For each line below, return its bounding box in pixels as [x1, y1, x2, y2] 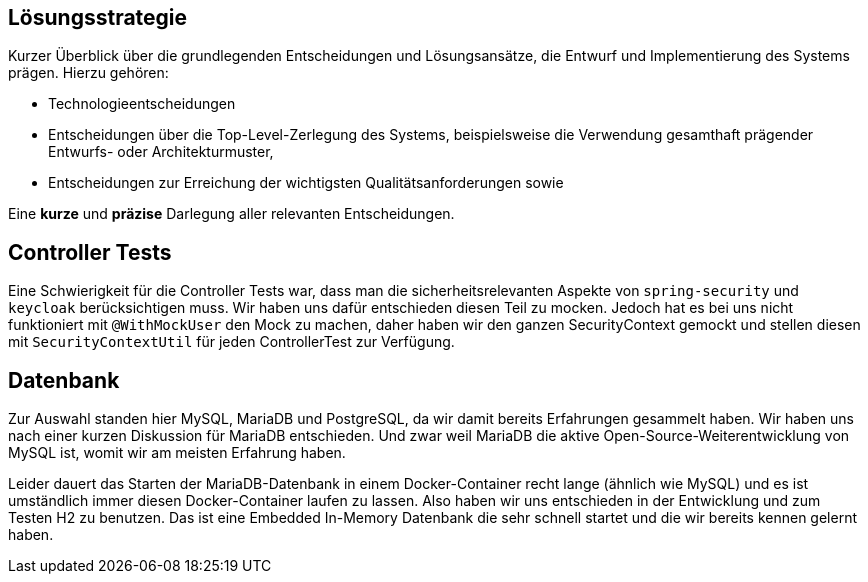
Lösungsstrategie [8, 5, 188, 30]
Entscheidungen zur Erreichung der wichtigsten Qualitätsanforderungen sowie [48, 174, 564, 192]
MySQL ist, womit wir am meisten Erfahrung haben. [8, 444, 346, 462]
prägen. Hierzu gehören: [8, 64, 169, 82]
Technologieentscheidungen [48, 95, 236, 113]
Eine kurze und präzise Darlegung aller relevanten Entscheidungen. [8, 205, 455, 223]
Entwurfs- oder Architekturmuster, [48, 143, 274, 161]
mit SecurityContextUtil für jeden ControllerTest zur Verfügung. [8, 333, 455, 351]
